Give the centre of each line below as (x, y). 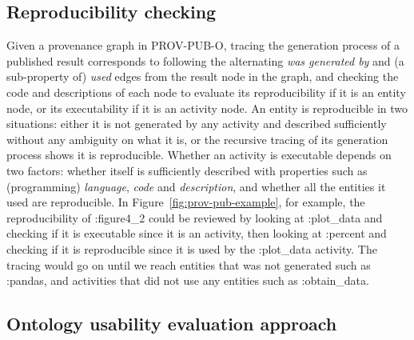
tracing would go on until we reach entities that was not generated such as (189, 264)
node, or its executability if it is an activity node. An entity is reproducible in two (207, 108)
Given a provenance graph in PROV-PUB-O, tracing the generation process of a (203, 45)
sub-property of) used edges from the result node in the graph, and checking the (203, 76)
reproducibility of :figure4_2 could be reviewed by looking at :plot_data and (195, 217)
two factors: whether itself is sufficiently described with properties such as (187, 170)
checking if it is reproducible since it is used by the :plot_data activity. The (192, 248)
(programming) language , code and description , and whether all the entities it (196, 186)
